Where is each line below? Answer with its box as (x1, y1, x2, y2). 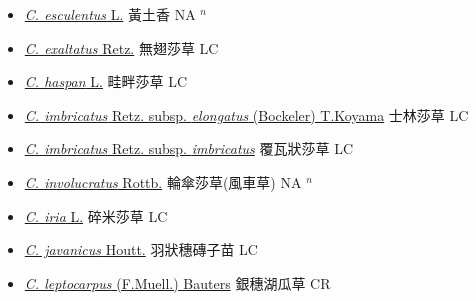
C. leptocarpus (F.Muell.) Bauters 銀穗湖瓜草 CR (24, 272, 331, 293)
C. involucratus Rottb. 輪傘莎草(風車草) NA (24, 171, 302, 192)
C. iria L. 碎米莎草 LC (24, 205, 168, 226)
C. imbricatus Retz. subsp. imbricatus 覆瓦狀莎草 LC (24, 138, 354, 159)
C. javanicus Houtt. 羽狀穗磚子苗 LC (24, 239, 258, 260)
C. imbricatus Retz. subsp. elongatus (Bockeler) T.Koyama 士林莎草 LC (24, 104, 469, 125)
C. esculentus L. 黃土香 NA (24, 4, 196, 24)
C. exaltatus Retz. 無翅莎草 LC (24, 37, 219, 58)
